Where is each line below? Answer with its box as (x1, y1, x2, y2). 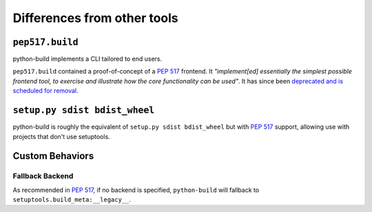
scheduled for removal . (12, 87, 79, 95)
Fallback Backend (12, 171, 74, 181)
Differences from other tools (12, 10, 178, 25)
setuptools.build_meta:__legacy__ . (12, 195, 131, 204)
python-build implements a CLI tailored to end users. (12, 55, 163, 63)
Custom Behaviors (12, 150, 94, 162)
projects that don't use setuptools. (12, 132, 110, 140)
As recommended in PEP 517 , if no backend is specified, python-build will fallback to (12, 186, 260, 194)
